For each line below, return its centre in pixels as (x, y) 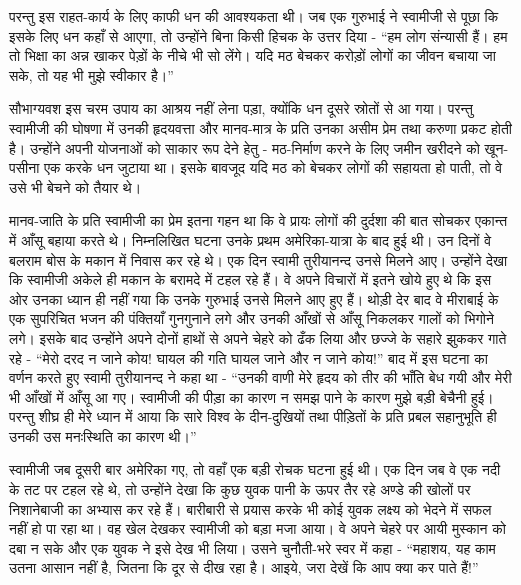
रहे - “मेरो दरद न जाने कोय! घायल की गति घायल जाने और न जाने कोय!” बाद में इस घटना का (248, 357)
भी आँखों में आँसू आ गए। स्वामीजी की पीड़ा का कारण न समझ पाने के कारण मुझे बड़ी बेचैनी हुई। (251, 396)
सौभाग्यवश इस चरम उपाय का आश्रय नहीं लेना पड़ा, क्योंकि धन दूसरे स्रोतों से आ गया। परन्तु (241, 108)
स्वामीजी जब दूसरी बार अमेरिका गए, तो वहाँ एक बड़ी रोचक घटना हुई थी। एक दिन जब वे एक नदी (255, 469)
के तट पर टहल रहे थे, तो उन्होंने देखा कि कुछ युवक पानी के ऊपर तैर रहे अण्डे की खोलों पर (240, 489)
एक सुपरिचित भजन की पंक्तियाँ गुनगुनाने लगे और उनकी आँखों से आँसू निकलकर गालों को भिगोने (251, 318)
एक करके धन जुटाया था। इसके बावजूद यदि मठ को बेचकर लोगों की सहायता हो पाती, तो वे (273, 167)
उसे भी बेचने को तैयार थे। (75, 186)
